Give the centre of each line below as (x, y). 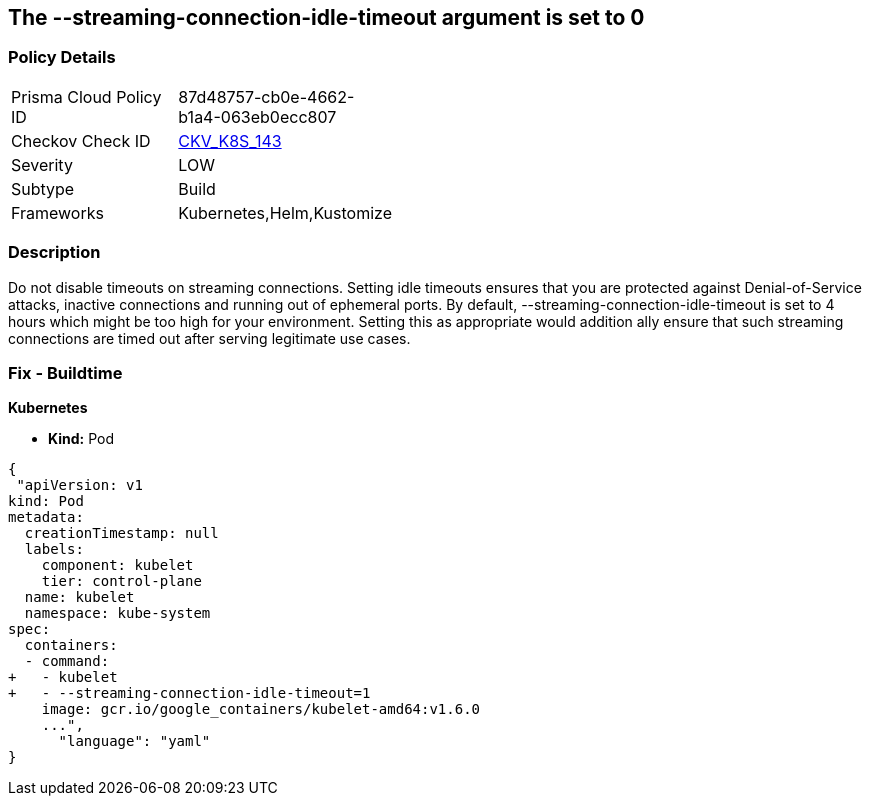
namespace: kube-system (117, 613)
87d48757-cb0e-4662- (266, 96)
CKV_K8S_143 (230, 140)
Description (54, 252)
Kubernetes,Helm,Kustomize (285, 212)
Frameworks (57, 212)
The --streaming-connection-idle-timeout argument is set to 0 (326, 17)
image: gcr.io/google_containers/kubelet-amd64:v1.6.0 (261, 709)
